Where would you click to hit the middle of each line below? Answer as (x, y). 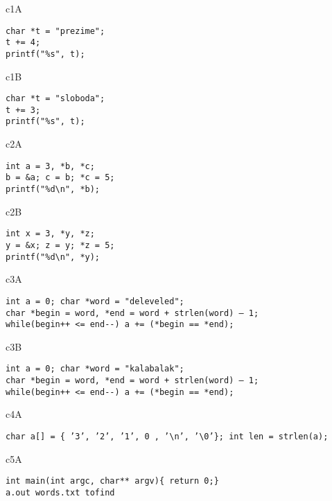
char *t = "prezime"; (55, 31)
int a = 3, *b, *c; (50, 166)
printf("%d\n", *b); (53, 190)
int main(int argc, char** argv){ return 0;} (112, 481)
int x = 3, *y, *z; (50, 234)
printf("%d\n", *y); (53, 257)
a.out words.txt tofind (60, 492)
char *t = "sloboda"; (55, 99)
